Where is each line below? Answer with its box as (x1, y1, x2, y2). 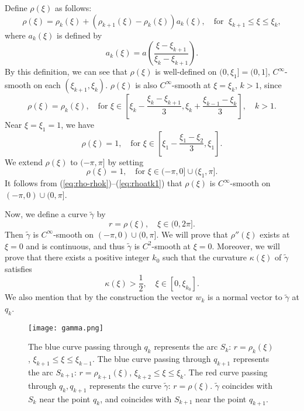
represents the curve (89, 379, 161, 391)
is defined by (57, 29, 102, 41)
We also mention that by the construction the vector (5, 291, 193, 303)
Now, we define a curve (5, 208, 88, 220)
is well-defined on (155, 65, 217, 78)
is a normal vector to (208, 291, 282, 303)
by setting (108, 155, 144, 168)
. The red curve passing (184, 366, 268, 378)
